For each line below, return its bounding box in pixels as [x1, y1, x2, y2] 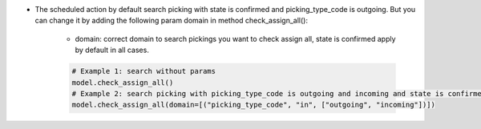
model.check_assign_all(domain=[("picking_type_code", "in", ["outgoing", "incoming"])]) [71, 100, 436, 110]
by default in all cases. [75, 45, 150, 55]
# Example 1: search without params [71, 67, 216, 76]
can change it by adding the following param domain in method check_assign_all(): [34, 16, 309, 26]
